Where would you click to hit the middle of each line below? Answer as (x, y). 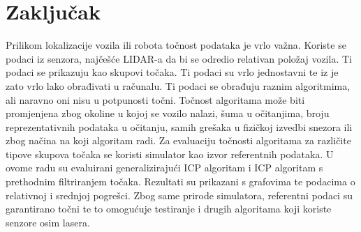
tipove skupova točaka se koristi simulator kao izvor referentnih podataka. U (170, 154)
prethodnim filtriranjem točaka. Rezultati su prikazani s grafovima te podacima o (180, 181)
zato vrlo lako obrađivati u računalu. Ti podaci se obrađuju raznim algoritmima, (178, 85)
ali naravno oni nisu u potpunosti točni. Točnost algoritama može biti (155, 99)
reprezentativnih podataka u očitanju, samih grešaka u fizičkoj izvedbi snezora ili (179, 126)
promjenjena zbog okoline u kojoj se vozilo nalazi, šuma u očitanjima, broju (168, 113)
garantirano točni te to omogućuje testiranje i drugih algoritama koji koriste (169, 209)
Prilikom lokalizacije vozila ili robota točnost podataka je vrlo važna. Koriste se (176, 45)
